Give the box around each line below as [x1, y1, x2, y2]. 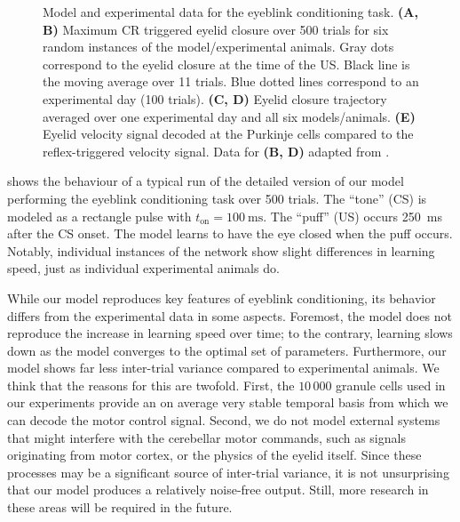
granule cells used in [336, 375, 446, 394]
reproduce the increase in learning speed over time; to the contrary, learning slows [7, 324, 453, 342]
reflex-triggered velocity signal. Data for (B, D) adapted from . [43, 141, 390, 160]
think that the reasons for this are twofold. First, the [7, 375, 295, 394]
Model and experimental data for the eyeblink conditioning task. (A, [43, 3, 418, 20]
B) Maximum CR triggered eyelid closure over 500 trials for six [43, 20, 389, 38]
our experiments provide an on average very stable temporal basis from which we [7, 393, 448, 412]
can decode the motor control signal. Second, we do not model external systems [7, 411, 440, 430]
